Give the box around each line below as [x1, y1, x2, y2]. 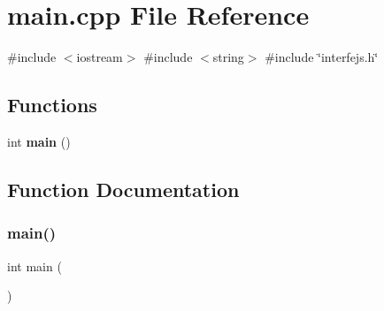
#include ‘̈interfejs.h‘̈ [265, 48, 379, 66]
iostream [76, 48, 123, 66]
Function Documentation [7, 175, 240, 202]
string [212, 48, 244, 66]
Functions [7, 91, 97, 118]
